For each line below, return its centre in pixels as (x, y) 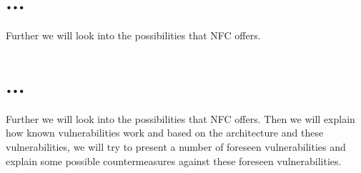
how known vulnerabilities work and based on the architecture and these (165, 133)
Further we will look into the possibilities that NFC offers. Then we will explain (180, 118)
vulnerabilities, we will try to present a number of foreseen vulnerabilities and (176, 147)
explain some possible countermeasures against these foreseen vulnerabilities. (174, 160)
